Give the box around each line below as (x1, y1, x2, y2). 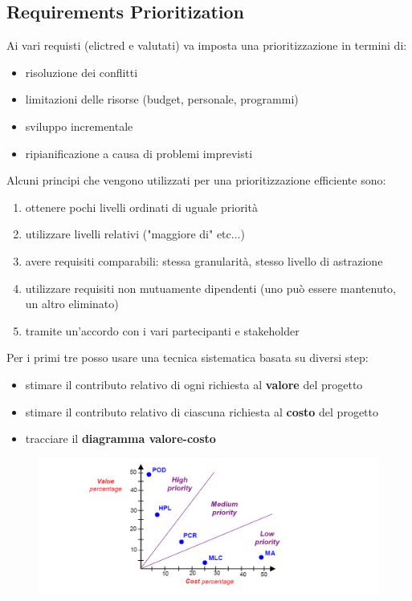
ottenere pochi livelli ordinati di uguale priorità (25, 198, 258, 215)
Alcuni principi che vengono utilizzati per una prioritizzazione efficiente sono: (6, 172, 386, 189)
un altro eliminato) (25, 295, 119, 312)
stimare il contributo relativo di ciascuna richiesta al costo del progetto (25, 403, 378, 420)
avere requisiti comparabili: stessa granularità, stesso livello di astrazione (25, 252, 383, 269)
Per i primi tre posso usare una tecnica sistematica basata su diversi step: (6, 349, 369, 366)
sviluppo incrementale (25, 117, 133, 134)
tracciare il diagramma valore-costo (25, 430, 216, 447)
